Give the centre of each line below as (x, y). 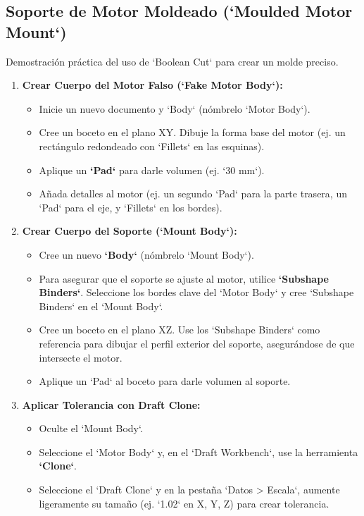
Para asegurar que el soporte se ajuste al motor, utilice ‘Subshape (184, 278)
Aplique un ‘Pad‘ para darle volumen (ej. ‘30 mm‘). (152, 170)
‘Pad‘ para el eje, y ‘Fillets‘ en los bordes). (131, 207)
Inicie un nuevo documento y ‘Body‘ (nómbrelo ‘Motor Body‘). (175, 108)
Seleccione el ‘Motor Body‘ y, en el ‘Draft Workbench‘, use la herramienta (199, 451)
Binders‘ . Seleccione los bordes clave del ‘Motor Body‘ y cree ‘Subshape (196, 292)
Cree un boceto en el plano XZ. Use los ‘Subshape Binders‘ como (180, 330)
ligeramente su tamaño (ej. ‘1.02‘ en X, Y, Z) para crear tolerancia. (184, 503)
